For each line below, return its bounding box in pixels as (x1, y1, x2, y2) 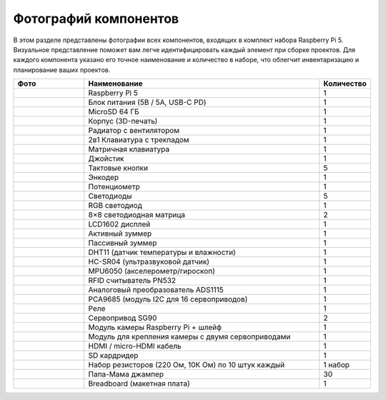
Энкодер (88, 172, 119, 182)
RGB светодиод (88, 201, 142, 211)
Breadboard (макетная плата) (88, 379, 190, 389)
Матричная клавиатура (88, 144, 170, 154)
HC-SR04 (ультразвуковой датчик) (88, 257, 210, 267)
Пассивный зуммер (88, 238, 157, 248)
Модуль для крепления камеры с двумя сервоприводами (88, 332, 291, 342)
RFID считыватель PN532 (88, 276, 177, 286)
